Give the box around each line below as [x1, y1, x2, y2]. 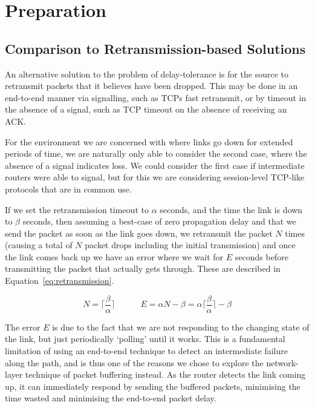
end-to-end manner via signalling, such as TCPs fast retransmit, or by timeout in [5, 91, 307, 104]
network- [266, 356, 299, 369]
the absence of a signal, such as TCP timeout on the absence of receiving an [5, 103, 287, 116]
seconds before [235, 250, 288, 263]
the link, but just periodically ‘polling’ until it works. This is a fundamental [5, 332, 285, 345]
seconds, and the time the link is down [160, 203, 303, 216]
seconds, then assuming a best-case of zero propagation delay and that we [22, 215, 296, 228]
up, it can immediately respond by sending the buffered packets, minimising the [5, 380, 300, 392]
